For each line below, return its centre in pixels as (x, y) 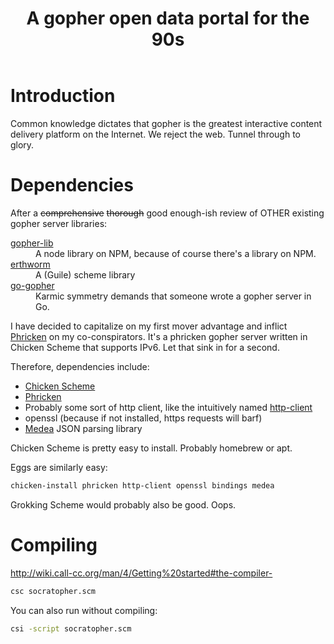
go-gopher (32, 285)
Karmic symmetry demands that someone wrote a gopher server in (173, 296)
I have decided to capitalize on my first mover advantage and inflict (149, 326)
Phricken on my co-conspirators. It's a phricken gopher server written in (159, 336)
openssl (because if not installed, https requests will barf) (143, 418)
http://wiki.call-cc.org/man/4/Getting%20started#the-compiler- (141, 573)
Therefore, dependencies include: (80, 366)
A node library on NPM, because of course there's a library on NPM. (176, 253)
